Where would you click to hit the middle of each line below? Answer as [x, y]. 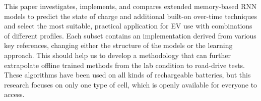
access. [14, 94]
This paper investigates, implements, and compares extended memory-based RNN [130, 6]
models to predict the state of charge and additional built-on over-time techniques [131, 16]
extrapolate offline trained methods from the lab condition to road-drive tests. [125, 65]
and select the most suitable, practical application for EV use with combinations [128, 26]
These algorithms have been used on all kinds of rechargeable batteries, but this [127, 75]
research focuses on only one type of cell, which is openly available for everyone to [131, 84]
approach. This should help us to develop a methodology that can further [117, 55]
